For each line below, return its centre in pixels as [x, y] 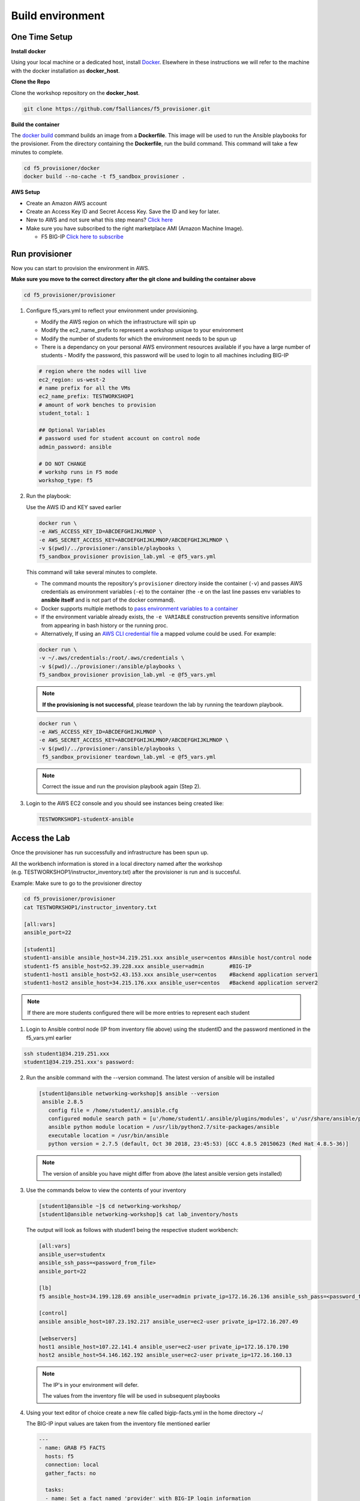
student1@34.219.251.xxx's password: [79, 1062]
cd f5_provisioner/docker [62, 168]
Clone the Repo [31, 82]
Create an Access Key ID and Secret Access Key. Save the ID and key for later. [123, 211]
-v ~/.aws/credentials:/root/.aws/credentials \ [112, 658]
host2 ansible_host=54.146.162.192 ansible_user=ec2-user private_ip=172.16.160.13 [165, 1355]
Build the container [35, 124]
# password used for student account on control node [119, 439]
